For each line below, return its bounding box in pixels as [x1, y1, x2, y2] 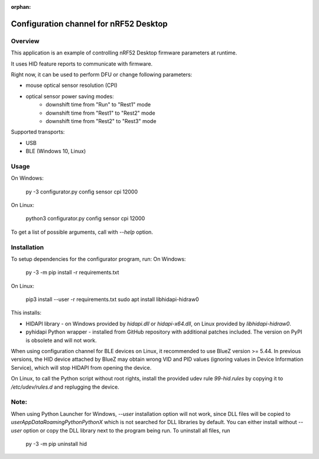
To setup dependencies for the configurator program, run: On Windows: [11, 255, 186, 263]
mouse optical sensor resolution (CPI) [25, 82, 118, 89]
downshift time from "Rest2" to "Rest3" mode [45, 117, 157, 124]
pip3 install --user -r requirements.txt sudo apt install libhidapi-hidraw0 [25, 296, 199, 303]
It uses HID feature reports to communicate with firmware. [11, 60, 153, 67]
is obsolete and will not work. [25, 337, 97, 344]
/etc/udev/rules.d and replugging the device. [11, 383, 119, 390]
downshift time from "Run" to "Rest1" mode [45, 101, 151, 108]
